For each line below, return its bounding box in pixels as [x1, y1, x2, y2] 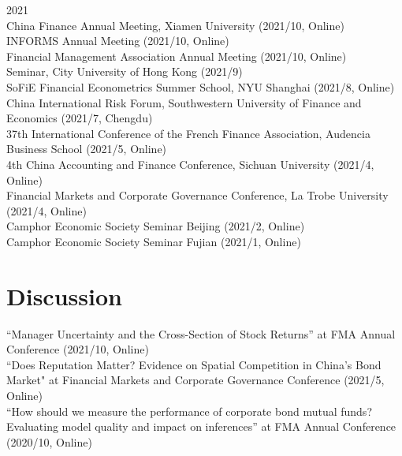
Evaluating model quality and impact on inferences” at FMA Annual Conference [6, 418, 396, 435]
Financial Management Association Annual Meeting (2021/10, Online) [6, 47, 347, 64]
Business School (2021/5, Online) [6, 140, 167, 157]
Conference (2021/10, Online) [6, 341, 149, 357]
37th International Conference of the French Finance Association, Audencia [6, 125, 370, 141]
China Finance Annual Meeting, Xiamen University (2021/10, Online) [6, 17, 344, 33]
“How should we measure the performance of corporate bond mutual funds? [6, 402, 372, 419]
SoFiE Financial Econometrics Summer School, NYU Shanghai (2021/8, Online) [6, 78, 395, 95]
